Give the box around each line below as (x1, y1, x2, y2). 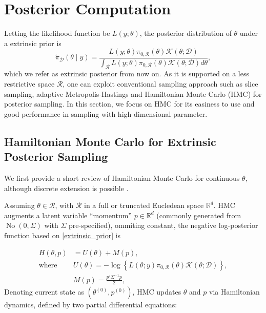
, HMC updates (132, 286, 181, 297)
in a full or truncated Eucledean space (84, 200, 204, 211)
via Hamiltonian (209, 286, 260, 297)
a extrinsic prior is (4, 37, 62, 48)
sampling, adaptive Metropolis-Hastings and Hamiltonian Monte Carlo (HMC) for (4, 88, 262, 99)
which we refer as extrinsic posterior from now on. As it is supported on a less (4, 68, 250, 79)
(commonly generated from (156, 210, 241, 220)
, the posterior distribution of (139, 28, 232, 38)
